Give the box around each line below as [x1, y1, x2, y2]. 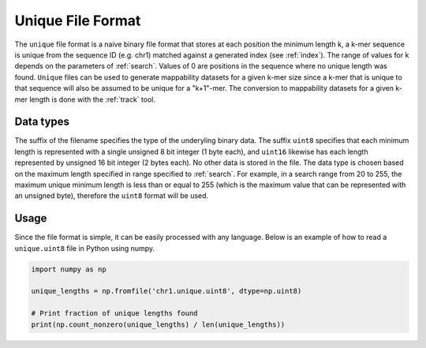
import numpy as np [31, 264, 106, 274]
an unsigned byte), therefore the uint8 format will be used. [14, 191, 209, 200]
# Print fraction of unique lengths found [31, 309, 198, 318]
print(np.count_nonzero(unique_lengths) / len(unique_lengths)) [31, 320, 286, 329]
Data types [14, 115, 70, 129]
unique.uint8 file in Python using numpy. [14, 243, 155, 253]
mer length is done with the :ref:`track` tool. [14, 95, 155, 104]
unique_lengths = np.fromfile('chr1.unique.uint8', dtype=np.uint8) [31, 286, 302, 296]
